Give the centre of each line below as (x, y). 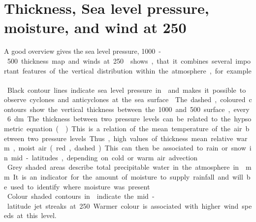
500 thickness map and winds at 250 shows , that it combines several (120, 60)
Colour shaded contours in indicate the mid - (81, 196)
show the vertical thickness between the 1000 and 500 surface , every (140, 109)
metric (14, 129)
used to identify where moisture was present (80, 186)
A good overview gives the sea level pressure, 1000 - (82, 51)
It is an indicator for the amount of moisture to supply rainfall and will (128, 177)
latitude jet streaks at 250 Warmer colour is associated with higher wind (123, 205)
